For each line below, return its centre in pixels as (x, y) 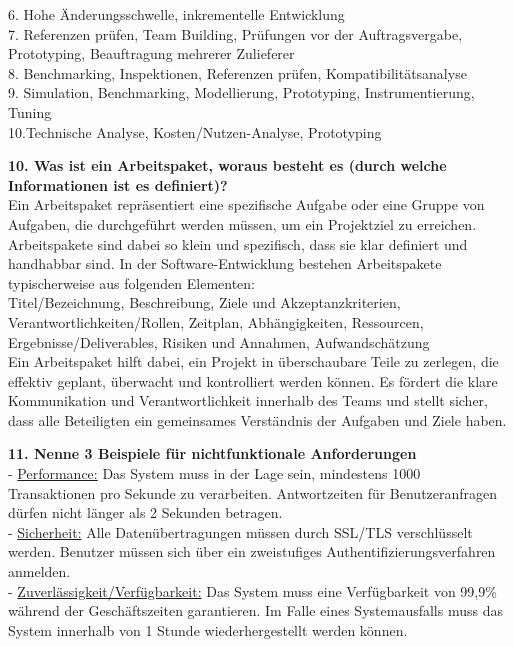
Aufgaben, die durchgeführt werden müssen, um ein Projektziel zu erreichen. (242, 223)
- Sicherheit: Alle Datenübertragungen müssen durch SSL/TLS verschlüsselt (240, 531)
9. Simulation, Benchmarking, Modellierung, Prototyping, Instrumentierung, (241, 92)
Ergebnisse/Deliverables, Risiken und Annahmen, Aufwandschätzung (219, 341)
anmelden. (39, 571)
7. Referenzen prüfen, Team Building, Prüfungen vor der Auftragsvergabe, (235, 33)
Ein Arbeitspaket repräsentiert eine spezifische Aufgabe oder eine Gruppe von (246, 204)
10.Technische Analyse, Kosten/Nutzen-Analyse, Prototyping (195, 131)
